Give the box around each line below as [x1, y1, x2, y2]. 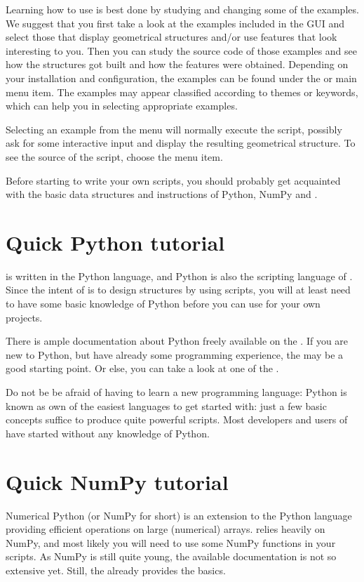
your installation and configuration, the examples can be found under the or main [6, 70, 357, 85]
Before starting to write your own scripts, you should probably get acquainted [6, 173, 341, 187]
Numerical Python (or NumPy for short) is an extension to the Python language [6, 508, 352, 522]
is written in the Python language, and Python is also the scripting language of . [6, 268, 353, 283]
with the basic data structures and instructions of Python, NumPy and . [6, 187, 318, 201]
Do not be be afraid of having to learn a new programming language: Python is [6, 385, 347, 399]
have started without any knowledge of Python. [6, 425, 210, 440]
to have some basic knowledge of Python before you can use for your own [6, 296, 321, 311]
